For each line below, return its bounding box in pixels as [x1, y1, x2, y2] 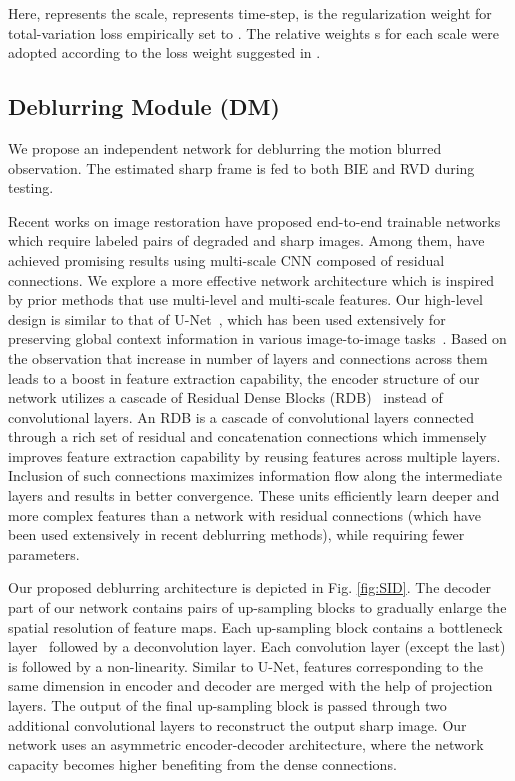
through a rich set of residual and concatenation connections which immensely [8, 426, 487, 447]
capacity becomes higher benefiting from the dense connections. [8, 753, 397, 774]
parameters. [8, 543, 80, 564]
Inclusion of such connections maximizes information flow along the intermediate [8, 465, 502, 486]
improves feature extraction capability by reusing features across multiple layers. [8, 445, 501, 466]
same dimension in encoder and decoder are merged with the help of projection [8, 675, 493, 696]
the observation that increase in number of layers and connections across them [8, 347, 488, 368]
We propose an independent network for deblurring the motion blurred [8, 137, 442, 158]
